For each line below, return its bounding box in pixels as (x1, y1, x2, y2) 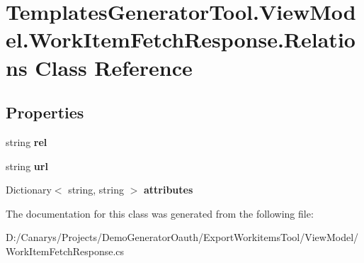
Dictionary (6, 182, 52, 197)
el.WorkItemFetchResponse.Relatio (6, 25, 356, 54)
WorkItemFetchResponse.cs (6, 243, 125, 258)
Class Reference (35, 52, 193, 82)
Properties (6, 101, 84, 123)
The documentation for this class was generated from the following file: (6, 206, 314, 220)
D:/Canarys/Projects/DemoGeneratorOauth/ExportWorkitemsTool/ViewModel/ (6, 230, 359, 245)
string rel (6, 134, 47, 149)
